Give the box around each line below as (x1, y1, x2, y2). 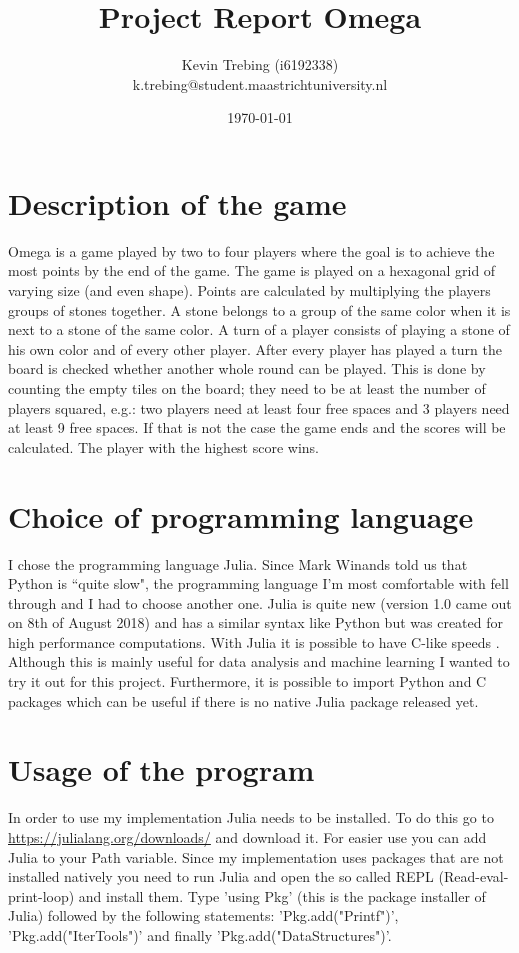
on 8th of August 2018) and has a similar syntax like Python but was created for (8, 612, 503, 633)
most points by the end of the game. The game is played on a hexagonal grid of (8, 260, 496, 281)
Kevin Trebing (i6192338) (181, 54, 339, 75)
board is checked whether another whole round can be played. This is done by (8, 358, 486, 379)
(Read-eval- (438, 866, 509, 887)
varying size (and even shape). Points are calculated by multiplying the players (8, 280, 491, 301)
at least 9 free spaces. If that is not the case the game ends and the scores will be (8, 417, 506, 438)
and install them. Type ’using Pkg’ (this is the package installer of (78, 885, 486, 906)
